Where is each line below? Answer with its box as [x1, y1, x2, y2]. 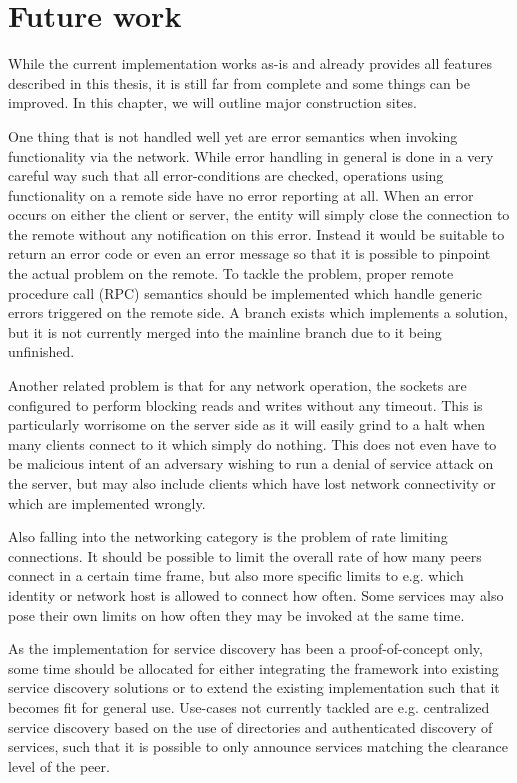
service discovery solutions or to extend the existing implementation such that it [8, 677, 500, 698]
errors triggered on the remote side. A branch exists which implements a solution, [8, 302, 508, 323]
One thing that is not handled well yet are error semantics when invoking [8, 125, 458, 146]
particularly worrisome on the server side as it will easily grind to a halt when [8, 414, 486, 435]
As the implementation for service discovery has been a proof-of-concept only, [8, 638, 483, 659]
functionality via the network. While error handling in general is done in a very [8, 145, 494, 166]
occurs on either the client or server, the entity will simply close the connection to [8, 204, 510, 225]
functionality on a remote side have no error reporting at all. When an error [8, 184, 474, 205]
